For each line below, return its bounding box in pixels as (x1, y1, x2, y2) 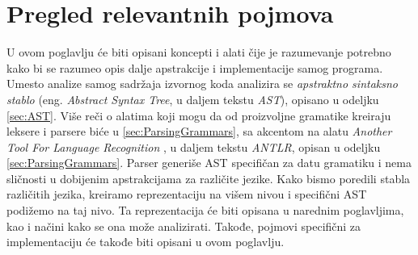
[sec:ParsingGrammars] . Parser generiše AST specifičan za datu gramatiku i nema (6, 154, 412, 171)
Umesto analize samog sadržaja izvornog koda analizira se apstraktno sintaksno (6, 75, 398, 92)
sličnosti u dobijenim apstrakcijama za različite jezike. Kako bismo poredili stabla (6, 169, 411, 186)
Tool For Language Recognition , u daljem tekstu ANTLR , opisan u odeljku (6, 138, 381, 155)
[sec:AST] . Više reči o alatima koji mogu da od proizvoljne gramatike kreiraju (6, 107, 391, 123)
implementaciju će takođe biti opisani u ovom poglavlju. (6, 233, 285, 250)
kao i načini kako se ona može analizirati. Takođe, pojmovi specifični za (6, 217, 361, 234)
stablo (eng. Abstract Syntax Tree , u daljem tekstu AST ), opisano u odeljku (6, 90, 379, 107)
